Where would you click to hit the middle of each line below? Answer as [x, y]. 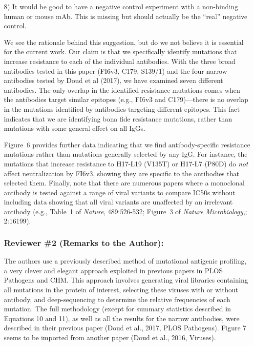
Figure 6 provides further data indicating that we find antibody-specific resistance [127, 144]
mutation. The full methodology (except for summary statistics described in [117, 309]
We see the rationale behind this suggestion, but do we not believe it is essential [124, 42]
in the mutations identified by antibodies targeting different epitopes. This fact [122, 109]
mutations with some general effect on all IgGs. [75, 128]
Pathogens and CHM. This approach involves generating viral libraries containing [126, 280]
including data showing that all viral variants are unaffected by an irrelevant [118, 202]
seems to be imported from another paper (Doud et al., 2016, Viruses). [110, 337]
